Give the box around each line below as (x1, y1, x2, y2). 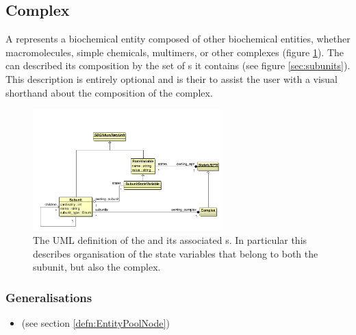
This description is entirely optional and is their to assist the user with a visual (5, 71, 338, 86)
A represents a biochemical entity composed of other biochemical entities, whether (5, 32, 351, 46)
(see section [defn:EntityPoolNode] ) (21, 316, 170, 330)
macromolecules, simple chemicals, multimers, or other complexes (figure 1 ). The (5, 45, 344, 59)
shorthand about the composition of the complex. (5, 85, 213, 99)
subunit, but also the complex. (33, 260, 161, 274)
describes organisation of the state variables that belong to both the (33, 246, 318, 260)
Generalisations (5, 288, 92, 306)
